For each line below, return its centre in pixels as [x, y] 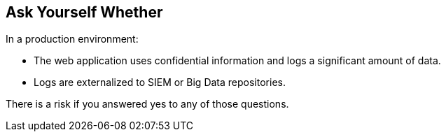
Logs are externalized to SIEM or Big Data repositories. [160, 82]
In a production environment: [72, 39]
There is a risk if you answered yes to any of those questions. [147, 104]
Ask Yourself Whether [84, 12]
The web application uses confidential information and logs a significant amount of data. [237, 61]
